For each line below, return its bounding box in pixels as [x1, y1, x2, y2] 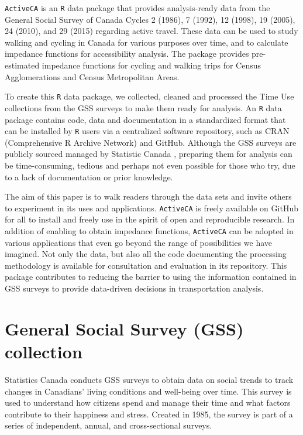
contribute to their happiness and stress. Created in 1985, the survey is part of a [5, 407, 293, 420]
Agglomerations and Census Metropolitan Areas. [5, 70, 180, 83]
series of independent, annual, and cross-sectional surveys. [5, 419, 212, 431]
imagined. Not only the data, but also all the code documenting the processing [5, 248, 287, 260]
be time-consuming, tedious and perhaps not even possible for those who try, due [5, 159, 295, 171]
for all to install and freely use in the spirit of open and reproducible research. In [5, 213, 295, 225]
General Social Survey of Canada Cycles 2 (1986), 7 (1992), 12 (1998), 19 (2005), [5, 13, 295, 25]
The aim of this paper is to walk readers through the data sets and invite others [5, 190, 292, 203]
